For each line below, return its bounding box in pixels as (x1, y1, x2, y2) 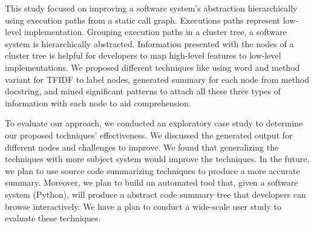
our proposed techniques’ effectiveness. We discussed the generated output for (5, 128, 293, 141)
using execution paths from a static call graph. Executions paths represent (5, 13, 281, 26)
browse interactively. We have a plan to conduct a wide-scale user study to (5, 200, 281, 212)
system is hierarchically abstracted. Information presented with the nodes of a (5, 37, 294, 50)
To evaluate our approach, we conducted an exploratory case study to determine (5, 117, 303, 129)
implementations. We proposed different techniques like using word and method (5, 60, 300, 73)
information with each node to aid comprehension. (5, 96, 191, 109)
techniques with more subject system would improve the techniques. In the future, (5, 152, 310, 165)
